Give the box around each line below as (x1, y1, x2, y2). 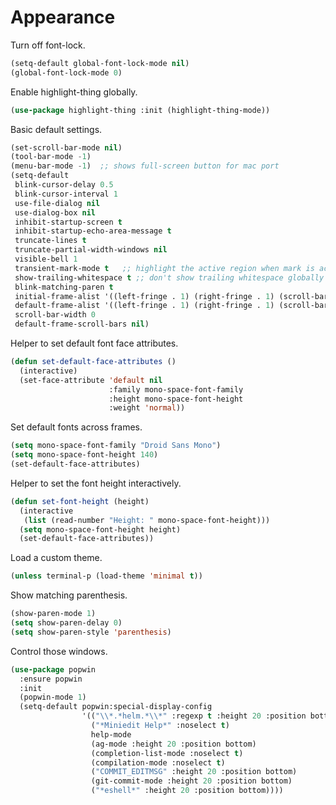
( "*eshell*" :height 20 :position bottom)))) (90, 786, 284, 796)
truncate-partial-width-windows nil (14, 245, 168, 255)
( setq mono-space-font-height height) (19, 524, 182, 535)
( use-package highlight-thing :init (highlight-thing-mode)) (10, 105, 271, 115)
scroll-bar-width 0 (14, 310, 97, 320)
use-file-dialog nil (14, 198, 101, 208)
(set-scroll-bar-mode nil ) (10, 142, 123, 153)
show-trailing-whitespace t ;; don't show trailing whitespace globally (14, 272, 325, 283)
